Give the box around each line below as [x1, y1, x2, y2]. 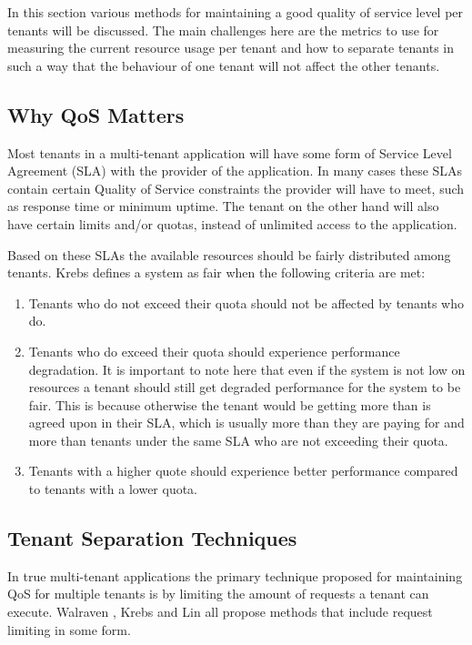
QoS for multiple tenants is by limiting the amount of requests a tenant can [7, 584, 429, 603]
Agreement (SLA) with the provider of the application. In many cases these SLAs [7, 161, 463, 180]
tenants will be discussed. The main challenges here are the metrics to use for [7, 20, 439, 39]
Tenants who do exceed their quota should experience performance [28, 341, 400, 360]
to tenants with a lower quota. [28, 479, 198, 499]
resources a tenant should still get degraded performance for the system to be [28, 378, 461, 397]
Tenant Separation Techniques [7, 524, 297, 552]
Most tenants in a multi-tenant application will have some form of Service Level [7, 143, 452, 162]
